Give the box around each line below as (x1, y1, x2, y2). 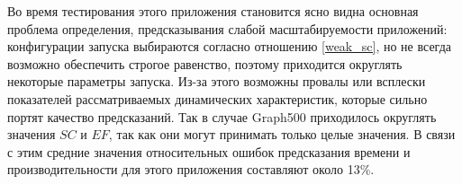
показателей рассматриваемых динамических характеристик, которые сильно (7, 89, 428, 108)
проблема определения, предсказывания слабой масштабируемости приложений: (7, 19, 448, 38)
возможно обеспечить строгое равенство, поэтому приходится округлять (7, 54, 403, 73)
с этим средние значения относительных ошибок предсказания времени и (7, 142, 411, 161)
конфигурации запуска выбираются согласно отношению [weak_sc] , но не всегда (7, 37, 451, 56)
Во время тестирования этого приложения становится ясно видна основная (7, 2, 419, 20)
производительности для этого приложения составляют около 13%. (7, 160, 375, 179)
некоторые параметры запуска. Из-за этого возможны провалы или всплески (7, 72, 426, 91)
